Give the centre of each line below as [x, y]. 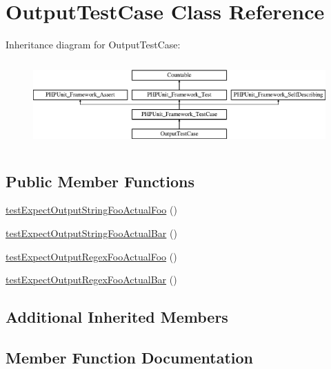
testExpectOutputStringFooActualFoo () [91, 210]
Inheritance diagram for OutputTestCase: [93, 45]
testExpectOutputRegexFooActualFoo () [91, 256]
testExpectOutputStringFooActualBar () [91, 233]
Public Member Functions [100, 181]
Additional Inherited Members [117, 317]
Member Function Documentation [130, 357]
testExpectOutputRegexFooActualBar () [91, 280]
